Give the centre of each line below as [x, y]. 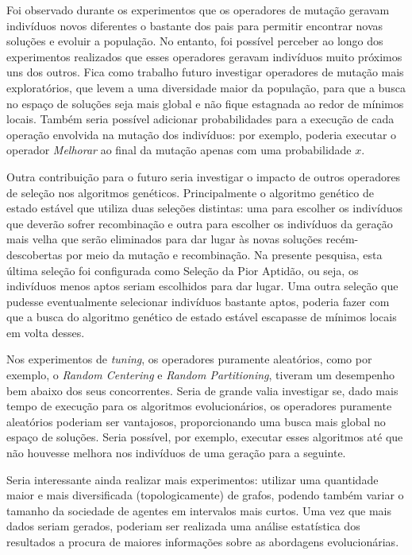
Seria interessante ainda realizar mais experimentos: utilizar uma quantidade [193, 479]
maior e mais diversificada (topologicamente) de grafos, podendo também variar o [205, 495]
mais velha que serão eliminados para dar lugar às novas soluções [165, 239]
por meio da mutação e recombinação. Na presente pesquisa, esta [224, 254]
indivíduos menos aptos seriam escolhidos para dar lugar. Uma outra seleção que [202, 286]
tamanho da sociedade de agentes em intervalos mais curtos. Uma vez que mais [199, 510]
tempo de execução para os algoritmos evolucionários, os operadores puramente [199, 406]
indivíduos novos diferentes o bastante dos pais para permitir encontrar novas [195, 25]
